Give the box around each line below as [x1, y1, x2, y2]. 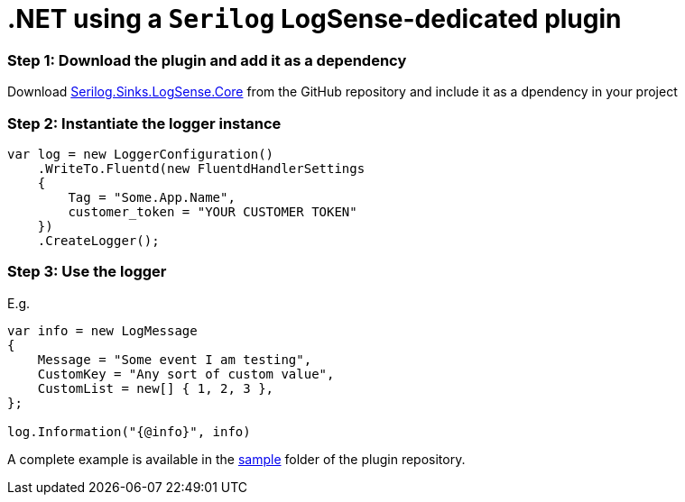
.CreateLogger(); [37, 233, 160, 248]
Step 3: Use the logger [7, 262, 167, 281]
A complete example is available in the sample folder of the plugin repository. [7, 451, 466, 467]
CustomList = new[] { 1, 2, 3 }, [37, 380, 274, 396]
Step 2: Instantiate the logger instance [7, 114, 282, 132]
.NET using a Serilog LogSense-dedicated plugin [7, 4, 622, 34]
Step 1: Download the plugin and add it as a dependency [7, 50, 407, 69]
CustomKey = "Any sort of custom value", [37, 366, 335, 381]
